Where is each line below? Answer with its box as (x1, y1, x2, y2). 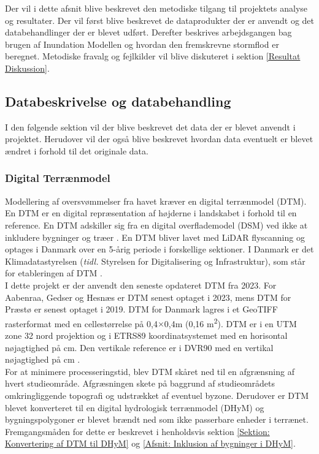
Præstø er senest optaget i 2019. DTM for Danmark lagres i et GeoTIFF (5, 303, 278, 316)
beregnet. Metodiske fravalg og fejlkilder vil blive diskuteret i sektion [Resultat (5, 50, 301, 62)
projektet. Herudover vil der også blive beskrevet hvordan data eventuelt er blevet (5, 132, 313, 145)
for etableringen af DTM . (5, 267, 102, 279)
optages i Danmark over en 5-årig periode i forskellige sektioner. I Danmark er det (5, 243, 314, 255)
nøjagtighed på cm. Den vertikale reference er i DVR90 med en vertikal (5, 341, 274, 354)
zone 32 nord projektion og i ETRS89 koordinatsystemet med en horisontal (5, 328, 288, 341)
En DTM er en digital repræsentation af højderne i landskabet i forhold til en (5, 206, 297, 219)
